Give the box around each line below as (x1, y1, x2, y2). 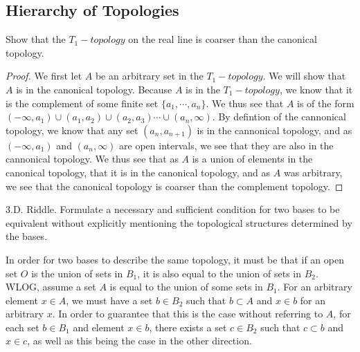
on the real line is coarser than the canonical (128, 32, 317, 46)
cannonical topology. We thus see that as (6, 151, 179, 166)
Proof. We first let (6, 68, 82, 83)
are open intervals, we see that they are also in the (119, 138, 334, 152)
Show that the (6, 32, 66, 46)
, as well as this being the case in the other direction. (27, 333, 252, 348)
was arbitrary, (283, 165, 343, 179)
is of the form (297, 95, 354, 110)
